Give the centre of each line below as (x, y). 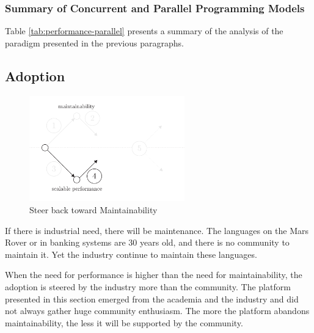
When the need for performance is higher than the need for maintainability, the (154, 275)
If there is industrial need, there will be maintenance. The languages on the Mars (157, 230)
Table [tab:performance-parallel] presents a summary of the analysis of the (144, 31)
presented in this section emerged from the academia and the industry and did (152, 298)
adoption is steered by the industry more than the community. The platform (148, 286)
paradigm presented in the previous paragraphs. (94, 42)
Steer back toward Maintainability (93, 209)
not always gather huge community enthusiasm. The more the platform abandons (157, 311)
